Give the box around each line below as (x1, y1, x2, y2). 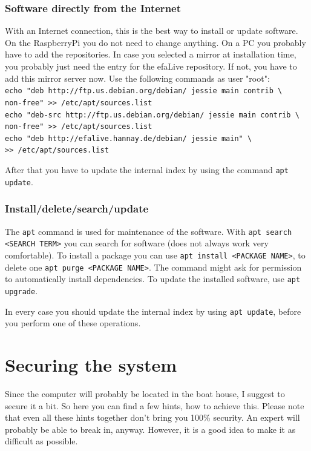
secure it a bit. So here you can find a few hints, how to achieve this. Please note (5, 399, 304, 412)
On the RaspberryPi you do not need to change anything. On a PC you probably (5, 36, 306, 48)
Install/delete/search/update (5, 201, 149, 216)
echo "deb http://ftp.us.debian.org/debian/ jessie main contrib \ (5, 87, 283, 96)
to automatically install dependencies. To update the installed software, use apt (5, 272, 301, 285)
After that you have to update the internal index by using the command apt (5, 163, 289, 176)
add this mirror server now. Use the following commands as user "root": (5, 71, 270, 84)
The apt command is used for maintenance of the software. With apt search (5, 225, 292, 237)
